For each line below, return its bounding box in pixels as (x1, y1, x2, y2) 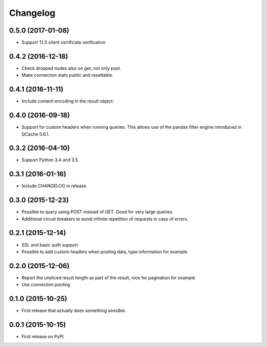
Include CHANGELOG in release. (21, 183, 88, 189)
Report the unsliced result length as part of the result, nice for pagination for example (21, 275, 195, 281)
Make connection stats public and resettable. (21, 72, 114, 78)
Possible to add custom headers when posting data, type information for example (21, 248, 188, 254)
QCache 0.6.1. (21, 131, 50, 137)
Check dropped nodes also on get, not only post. (21, 65, 121, 71)
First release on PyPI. (21, 334, 65, 340)
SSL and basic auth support (21, 242, 78, 248)
